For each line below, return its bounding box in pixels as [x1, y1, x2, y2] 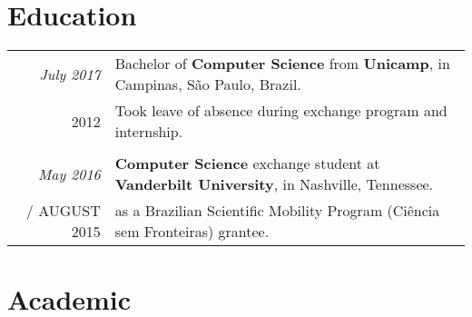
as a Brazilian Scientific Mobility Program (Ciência [114, 200, 440, 222]
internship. [114, 121, 183, 143]
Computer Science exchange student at [114, 153, 380, 174]
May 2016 [38, 163, 101, 184]
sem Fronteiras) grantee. [114, 221, 270, 243]
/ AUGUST [25, 200, 101, 222]
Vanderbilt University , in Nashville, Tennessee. [114, 173, 434, 195]
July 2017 [39, 63, 101, 84]
